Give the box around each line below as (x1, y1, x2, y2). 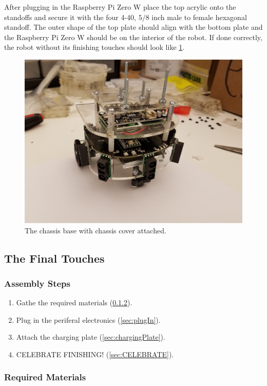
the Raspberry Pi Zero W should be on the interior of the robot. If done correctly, (4, 31, 262, 42)
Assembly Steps (4, 277, 70, 289)
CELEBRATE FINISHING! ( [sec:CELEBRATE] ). (16, 348, 174, 359)
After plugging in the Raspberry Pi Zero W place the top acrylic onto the (4, 2, 236, 12)
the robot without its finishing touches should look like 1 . (4, 42, 185, 52)
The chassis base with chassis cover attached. (25, 225, 166, 235)
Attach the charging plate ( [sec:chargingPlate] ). (16, 332, 165, 342)
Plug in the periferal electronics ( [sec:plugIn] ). (16, 314, 161, 325)
